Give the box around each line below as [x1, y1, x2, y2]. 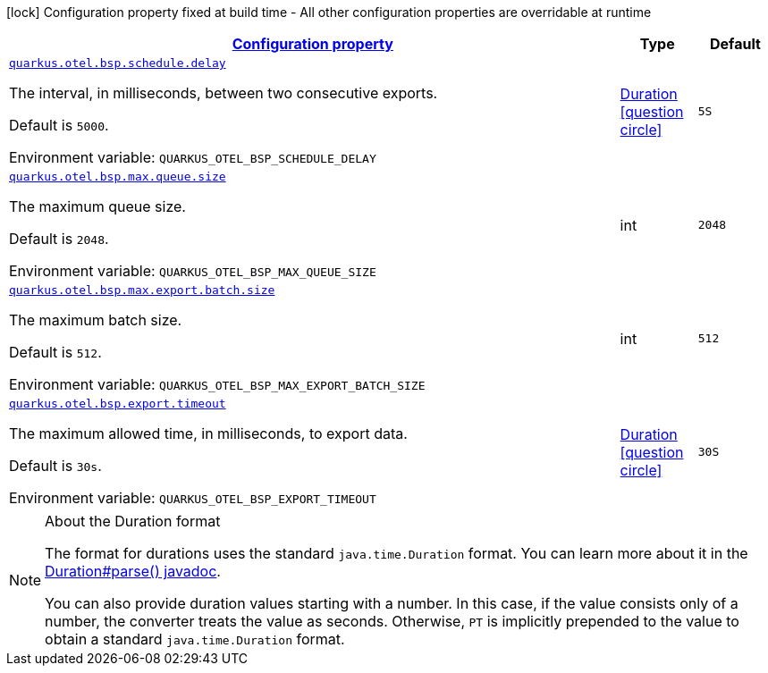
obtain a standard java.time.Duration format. [45, 630, 345, 648]
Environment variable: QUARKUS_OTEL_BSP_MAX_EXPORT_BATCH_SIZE [9, 375, 426, 393]
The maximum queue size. [9, 198, 186, 215]
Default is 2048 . [9, 230, 109, 248]
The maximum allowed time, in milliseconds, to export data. [9, 425, 408, 442]
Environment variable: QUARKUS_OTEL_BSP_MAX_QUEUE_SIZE [9, 262, 376, 280]
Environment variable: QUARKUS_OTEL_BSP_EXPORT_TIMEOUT [9, 489, 376, 507]
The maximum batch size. [9, 311, 182, 329]
